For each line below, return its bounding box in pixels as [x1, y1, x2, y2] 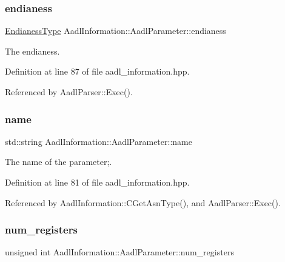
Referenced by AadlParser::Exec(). [5, 86, 133, 98]
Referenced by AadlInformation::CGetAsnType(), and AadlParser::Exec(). [5, 196, 281, 209]
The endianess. [5, 44, 60, 57]
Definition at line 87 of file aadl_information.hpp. [5, 65, 190, 78]
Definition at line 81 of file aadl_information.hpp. [5, 176, 190, 188]
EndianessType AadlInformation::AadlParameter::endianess [5, 24, 226, 37]
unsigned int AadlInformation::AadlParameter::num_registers [5, 246, 234, 258]
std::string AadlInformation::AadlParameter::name [5, 135, 192, 147]
